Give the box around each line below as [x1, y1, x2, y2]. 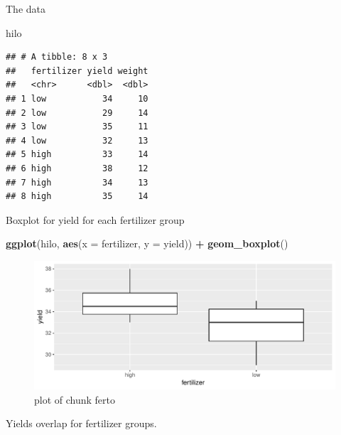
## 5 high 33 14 [6, 149, 148, 160]
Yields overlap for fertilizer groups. [6, 416, 157, 431]
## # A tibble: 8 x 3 [6, 52, 108, 63]
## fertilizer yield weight [6, 65, 148, 76]
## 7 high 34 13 [6, 177, 148, 188]
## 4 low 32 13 [6, 135, 148, 146]
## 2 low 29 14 [6, 107, 148, 118]
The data [6, 1, 45, 16]
